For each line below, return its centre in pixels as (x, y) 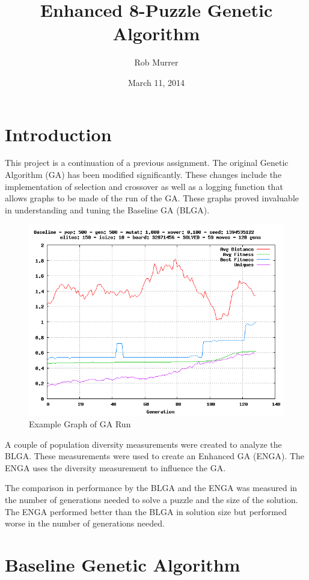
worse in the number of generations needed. (85, 523)
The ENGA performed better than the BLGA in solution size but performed (146, 511)
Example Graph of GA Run (80, 424)
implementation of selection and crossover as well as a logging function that (144, 186)
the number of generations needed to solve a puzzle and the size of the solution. (151, 499)
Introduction (58, 134)
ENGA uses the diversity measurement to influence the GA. (115, 467)
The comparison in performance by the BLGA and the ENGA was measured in (151, 488)
